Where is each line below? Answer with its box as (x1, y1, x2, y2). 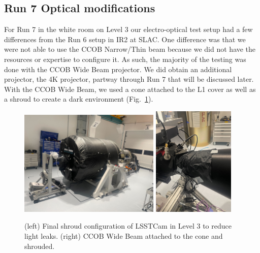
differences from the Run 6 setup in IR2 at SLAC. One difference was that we (4, 34, 246, 44)
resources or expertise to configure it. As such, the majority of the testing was (4, 53, 246, 64)
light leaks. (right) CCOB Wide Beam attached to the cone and (24, 230, 223, 241)
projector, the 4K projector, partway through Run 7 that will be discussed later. (4, 74, 254, 84)
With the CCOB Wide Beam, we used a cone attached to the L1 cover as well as (4, 83, 256, 94)
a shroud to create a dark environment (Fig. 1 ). (4, 93, 153, 104)
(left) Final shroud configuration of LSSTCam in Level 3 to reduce (24, 220, 232, 231)
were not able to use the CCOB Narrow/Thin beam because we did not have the (4, 44, 256, 54)
